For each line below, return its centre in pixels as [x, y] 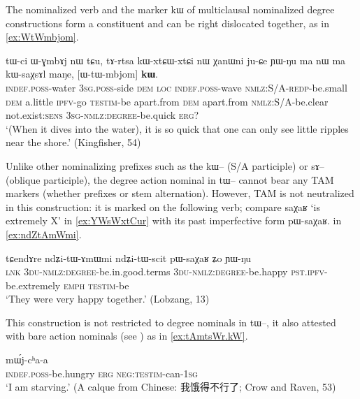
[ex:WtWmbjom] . [42, 37]
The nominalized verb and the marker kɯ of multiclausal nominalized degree [170, 9]
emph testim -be [96, 285]
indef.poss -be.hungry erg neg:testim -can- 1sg [102, 373]
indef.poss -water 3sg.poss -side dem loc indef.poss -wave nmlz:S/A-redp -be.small [177, 87]
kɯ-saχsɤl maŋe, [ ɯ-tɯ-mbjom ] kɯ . [82, 74]
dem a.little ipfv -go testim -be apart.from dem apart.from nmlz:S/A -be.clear [167, 101]
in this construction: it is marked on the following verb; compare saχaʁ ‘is [163, 206]
